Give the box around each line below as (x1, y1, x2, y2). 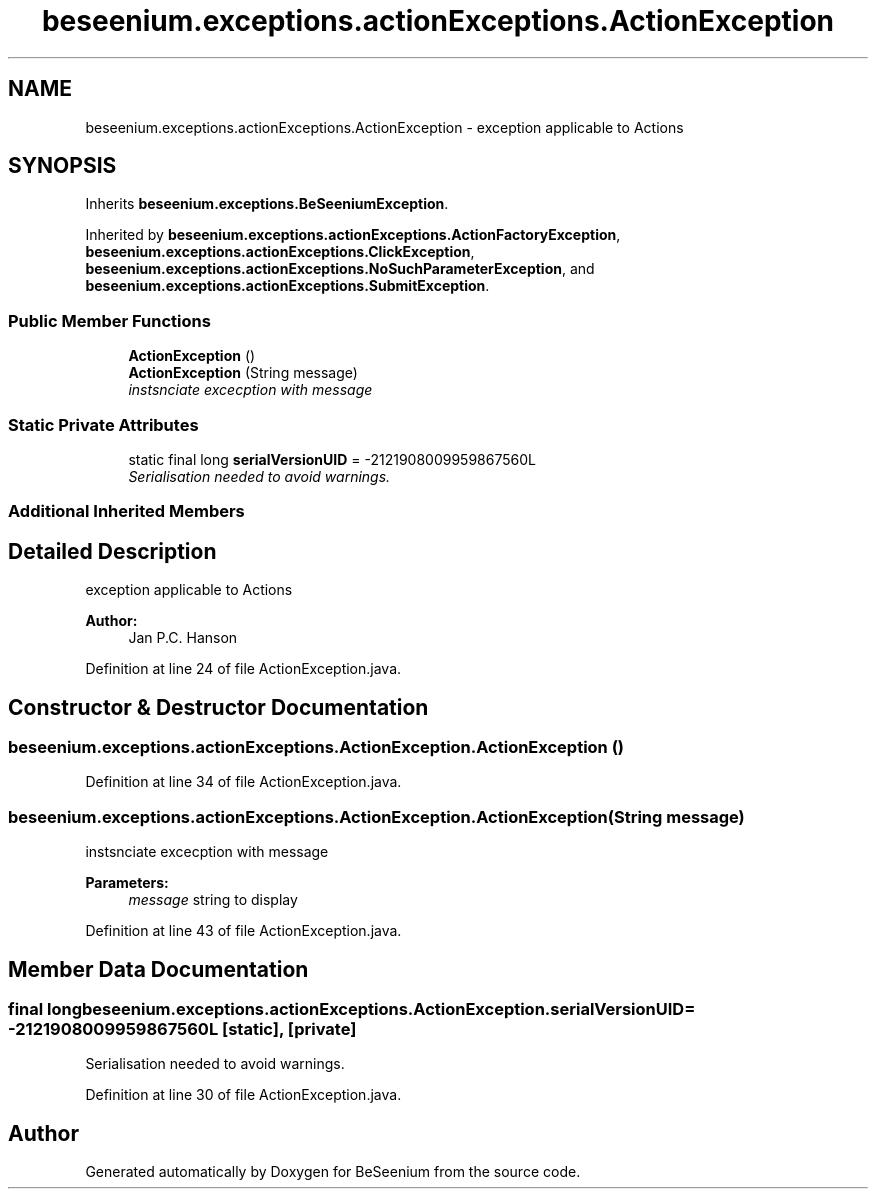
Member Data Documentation (8, 956, 309, 982)
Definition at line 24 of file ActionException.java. (85, 660, 402, 678)
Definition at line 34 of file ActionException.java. (85, 773, 402, 791)
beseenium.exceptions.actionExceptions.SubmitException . (85, 277, 490, 295)
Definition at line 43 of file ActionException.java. (85, 922, 402, 940)
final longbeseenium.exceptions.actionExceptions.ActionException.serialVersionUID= (8, 998, 696, 1019)
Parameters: (85, 874, 169, 892)
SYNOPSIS (8, 153, 117, 179)
